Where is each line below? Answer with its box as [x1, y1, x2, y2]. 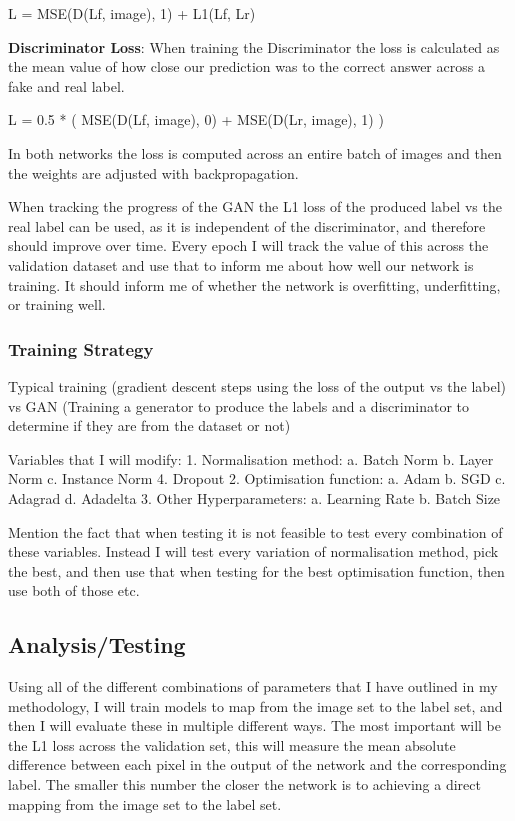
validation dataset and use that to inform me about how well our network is [8, 254, 474, 275]
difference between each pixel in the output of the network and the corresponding [8, 754, 507, 775]
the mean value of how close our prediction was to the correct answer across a [8, 56, 485, 77]
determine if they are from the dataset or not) [8, 415, 291, 436]
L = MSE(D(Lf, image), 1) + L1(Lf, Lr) [8, 3, 256, 23]
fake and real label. [8, 75, 125, 96]
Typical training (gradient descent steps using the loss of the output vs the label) [8, 375, 507, 396]
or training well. [8, 294, 106, 315]
